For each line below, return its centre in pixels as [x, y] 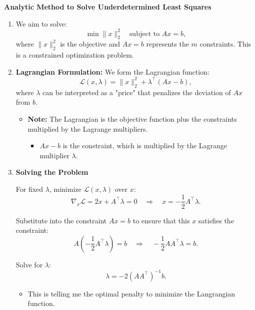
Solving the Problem [52, 172]
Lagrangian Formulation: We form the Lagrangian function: [112, 71]
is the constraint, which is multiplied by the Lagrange [145, 145]
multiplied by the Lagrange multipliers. [88, 128]
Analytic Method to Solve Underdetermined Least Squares [108, 7]
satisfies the [216, 220]
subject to [144, 34]
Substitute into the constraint [61, 220]
